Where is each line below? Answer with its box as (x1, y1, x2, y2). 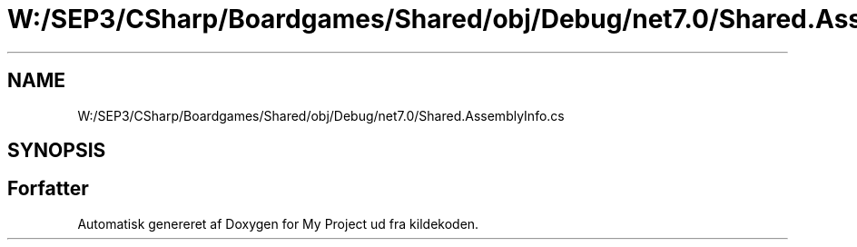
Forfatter (7, 177, 89, 201)
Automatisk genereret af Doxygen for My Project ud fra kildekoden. (77, 215, 479, 232)
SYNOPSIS (7, 139, 106, 163)
